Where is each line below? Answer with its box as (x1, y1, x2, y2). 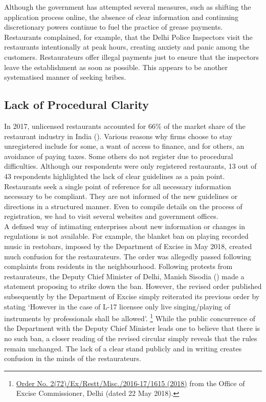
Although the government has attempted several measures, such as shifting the (4, 2, 251, 12)
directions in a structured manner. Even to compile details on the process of (4, 200, 242, 211)
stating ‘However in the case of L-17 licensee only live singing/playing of (4, 301, 231, 311)
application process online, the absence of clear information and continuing (4, 11, 239, 22)
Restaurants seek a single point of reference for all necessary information (4, 181, 231, 191)
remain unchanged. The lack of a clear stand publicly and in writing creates (4, 343, 242, 353)
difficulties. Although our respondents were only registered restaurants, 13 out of (4, 161, 257, 171)
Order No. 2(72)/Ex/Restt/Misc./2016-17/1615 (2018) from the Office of (16, 377, 245, 388)
